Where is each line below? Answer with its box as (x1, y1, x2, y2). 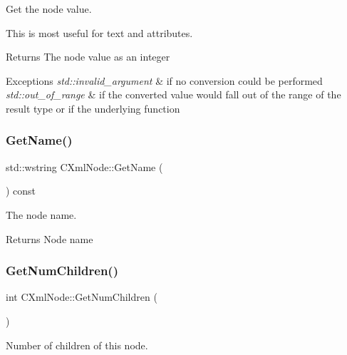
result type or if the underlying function (6, 101, 180, 115)
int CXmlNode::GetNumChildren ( (6, 289, 157, 304)
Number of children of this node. (6, 337, 148, 352)
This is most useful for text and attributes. (6, 25, 193, 40)
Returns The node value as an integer (6, 49, 170, 64)
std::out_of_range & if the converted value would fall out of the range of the (6, 87, 341, 102)
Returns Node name (6, 231, 93, 246)
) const (6, 183, 36, 198)
